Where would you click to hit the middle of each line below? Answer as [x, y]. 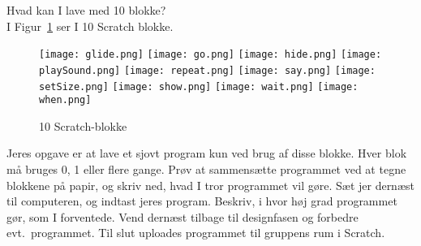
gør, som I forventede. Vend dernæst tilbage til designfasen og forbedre [183, 216]
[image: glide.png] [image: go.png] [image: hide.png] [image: [210, 55]
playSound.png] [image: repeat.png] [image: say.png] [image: [207, 70]
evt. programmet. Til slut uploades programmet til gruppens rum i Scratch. [196, 233]
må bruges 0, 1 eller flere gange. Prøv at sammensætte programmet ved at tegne [206, 169]
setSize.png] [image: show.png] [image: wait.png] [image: [199, 86]
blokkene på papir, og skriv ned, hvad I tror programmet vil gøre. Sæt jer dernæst [210, 185]
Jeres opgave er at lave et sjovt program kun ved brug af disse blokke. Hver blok [207, 153]
